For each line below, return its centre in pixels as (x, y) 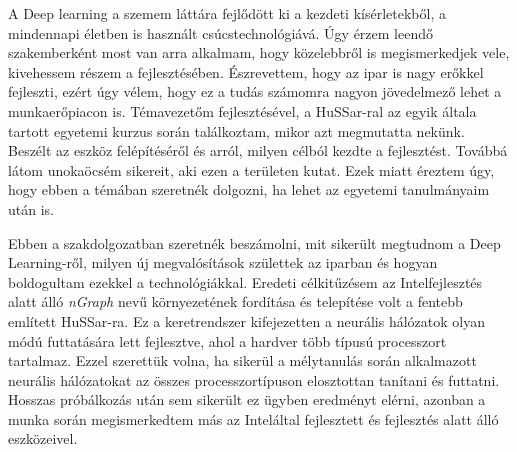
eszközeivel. (43, 438)
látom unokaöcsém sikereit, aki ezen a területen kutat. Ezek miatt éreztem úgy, (251, 169)
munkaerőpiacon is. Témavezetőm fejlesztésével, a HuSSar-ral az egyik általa (242, 110)
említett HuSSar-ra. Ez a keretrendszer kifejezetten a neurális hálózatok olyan (246, 320)
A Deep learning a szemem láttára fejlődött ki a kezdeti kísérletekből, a (227, 13)
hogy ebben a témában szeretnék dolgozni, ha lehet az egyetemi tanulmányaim (249, 189)
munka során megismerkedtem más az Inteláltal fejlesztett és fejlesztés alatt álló (253, 418)
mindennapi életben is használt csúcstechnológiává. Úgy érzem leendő (220, 32)
